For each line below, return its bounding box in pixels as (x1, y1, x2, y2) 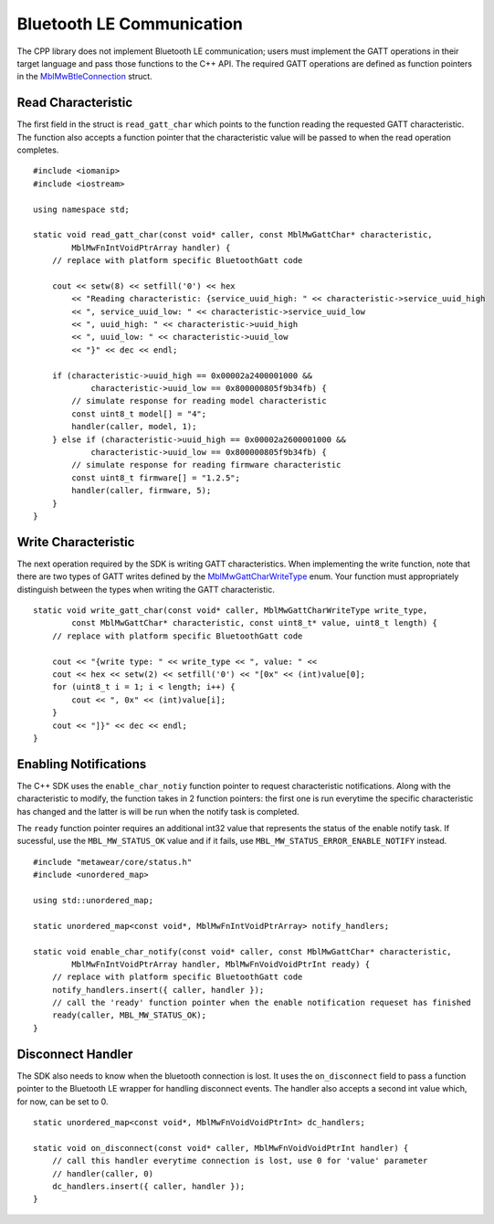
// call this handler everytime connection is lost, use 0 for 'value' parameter (51, 1155, 428, 1166)
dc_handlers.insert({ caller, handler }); (51, 1181, 246, 1191)
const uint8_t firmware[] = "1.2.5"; (71, 472, 241, 483)
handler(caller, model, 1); (71, 421, 197, 432)
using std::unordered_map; (33, 895, 154, 905)
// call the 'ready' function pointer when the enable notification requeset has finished (51, 997, 472, 1008)
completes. (16, 144, 59, 155)
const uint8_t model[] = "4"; (71, 408, 207, 419)
